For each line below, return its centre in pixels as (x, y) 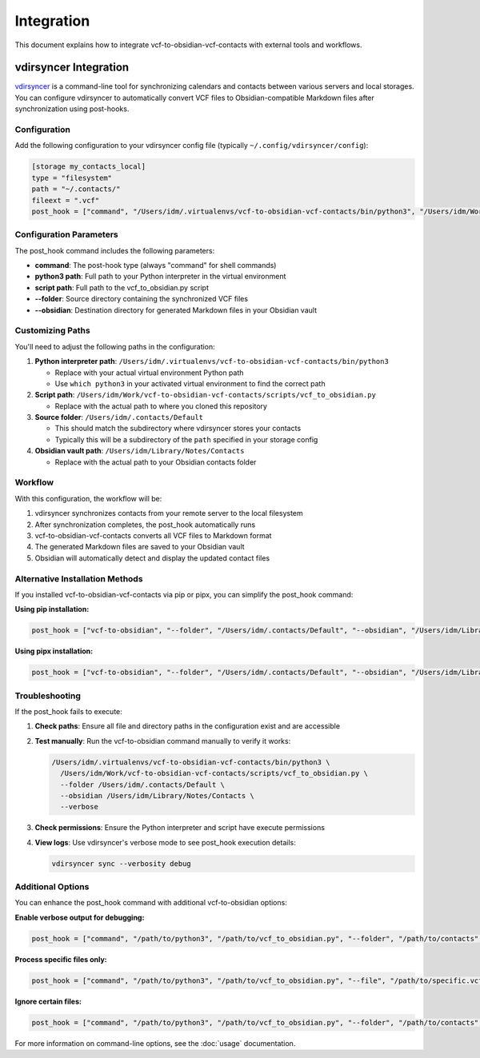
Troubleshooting (48, 696)
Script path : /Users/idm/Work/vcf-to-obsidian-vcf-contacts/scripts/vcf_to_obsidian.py (205, 395)
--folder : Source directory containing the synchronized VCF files (141, 299)
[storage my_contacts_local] (89, 167)
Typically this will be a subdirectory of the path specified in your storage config (186, 439)
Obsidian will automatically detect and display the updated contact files (152, 558)
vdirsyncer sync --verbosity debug (121, 863)
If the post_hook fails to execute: (69, 711)
